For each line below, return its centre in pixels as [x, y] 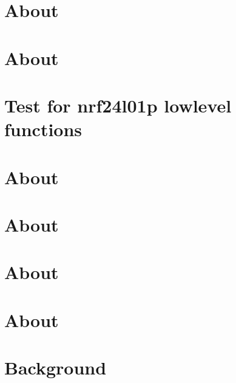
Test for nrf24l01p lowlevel [118, 105]
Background [56, 367]
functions [43, 129]
